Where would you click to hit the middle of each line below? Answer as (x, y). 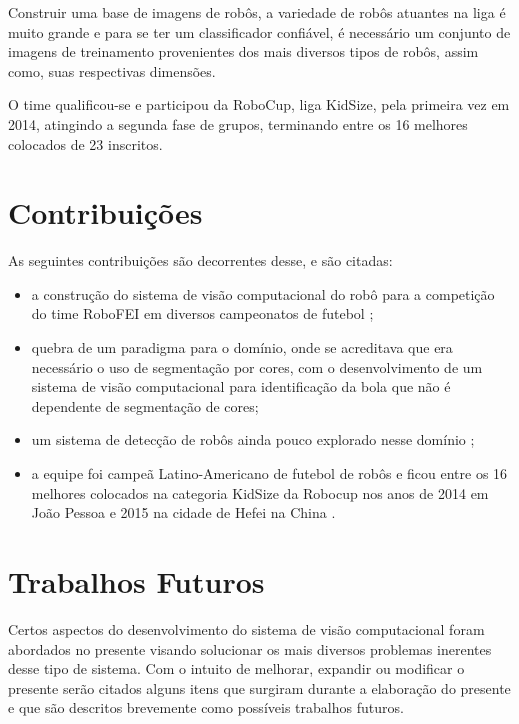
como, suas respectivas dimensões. (112, 70)
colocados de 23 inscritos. (85, 143)
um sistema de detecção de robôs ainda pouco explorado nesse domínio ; (253, 439)
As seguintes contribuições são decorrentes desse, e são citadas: (200, 260)
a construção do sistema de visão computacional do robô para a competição (263, 293)
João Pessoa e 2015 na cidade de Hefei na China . (183, 512)
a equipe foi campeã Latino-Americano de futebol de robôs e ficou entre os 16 (269, 473)
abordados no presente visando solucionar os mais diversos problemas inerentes (250, 648)
